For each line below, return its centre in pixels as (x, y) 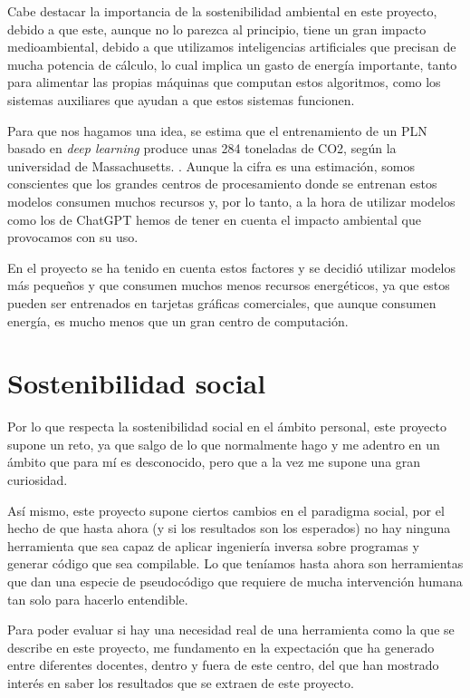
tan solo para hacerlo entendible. (98, 599)
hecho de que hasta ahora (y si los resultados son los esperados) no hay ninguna (229, 528)
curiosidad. (38, 480)
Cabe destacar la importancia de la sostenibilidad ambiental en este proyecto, (222, 11)
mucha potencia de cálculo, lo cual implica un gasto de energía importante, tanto (232, 64)
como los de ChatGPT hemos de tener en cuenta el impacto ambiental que (214, 219)
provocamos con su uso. (73, 237)
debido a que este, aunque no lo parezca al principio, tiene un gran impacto (217, 29)
